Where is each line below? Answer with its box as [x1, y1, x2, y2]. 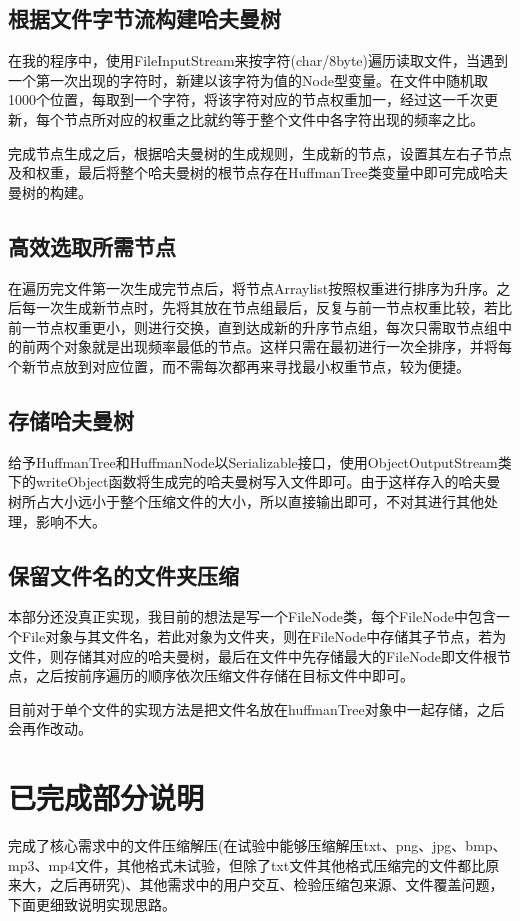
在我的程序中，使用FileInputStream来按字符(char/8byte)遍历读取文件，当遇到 [8, 50, 509, 71]
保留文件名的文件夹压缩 [8, 559, 239, 590]
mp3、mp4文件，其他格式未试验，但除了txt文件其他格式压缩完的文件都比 [8, 854, 486, 875]
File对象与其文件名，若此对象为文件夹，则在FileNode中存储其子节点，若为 [21, 625, 507, 646]
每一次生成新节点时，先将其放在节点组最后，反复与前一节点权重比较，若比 [21, 297, 512, 318]
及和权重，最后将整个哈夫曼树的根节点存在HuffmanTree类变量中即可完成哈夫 [8, 162, 508, 183]
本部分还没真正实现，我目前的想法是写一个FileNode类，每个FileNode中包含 [8, 606, 497, 627]
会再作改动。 [8, 718, 92, 739]
